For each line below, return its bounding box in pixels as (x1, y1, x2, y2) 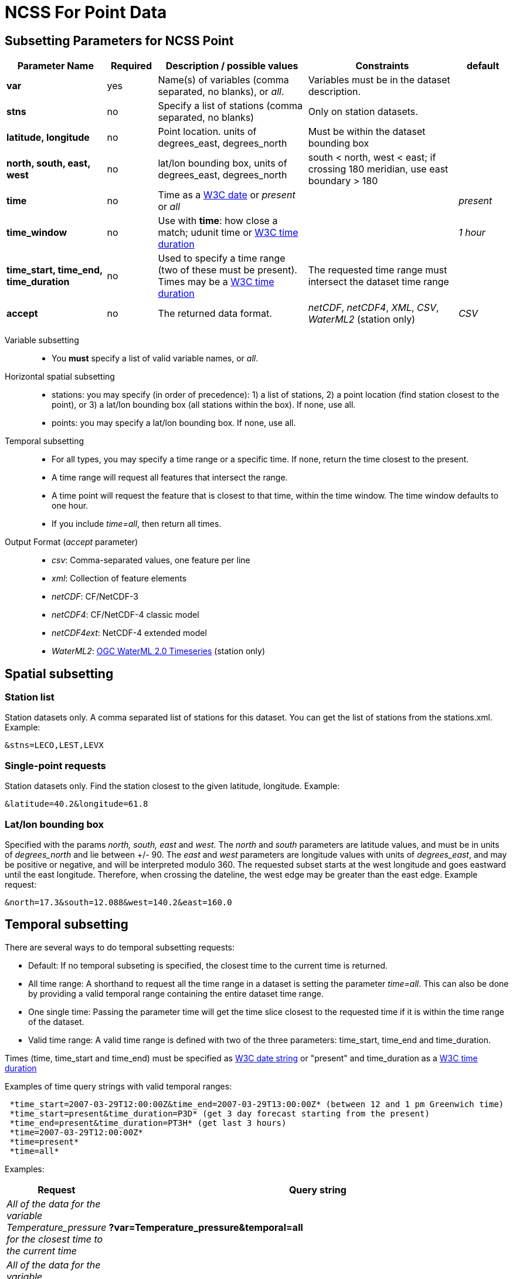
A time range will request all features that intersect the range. (52, 472, 288, 483)
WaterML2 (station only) (308, 313, 415, 326)
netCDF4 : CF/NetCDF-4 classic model (52, 610, 199, 620)
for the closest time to (6, 1233, 103, 1245)
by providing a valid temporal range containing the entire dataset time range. (28, 988, 324, 999)
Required (111, 60, 152, 72)
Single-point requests (5, 759, 106, 772)
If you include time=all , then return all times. (52, 519, 222, 529)
